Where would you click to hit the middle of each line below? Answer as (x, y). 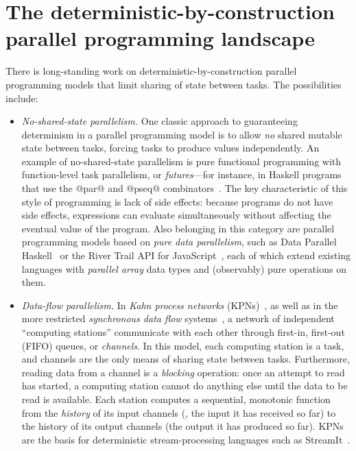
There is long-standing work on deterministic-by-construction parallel (151, 71)
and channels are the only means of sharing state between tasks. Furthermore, (186, 359)
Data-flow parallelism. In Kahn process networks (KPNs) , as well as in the (180, 305)
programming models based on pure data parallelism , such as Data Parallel (179, 242)
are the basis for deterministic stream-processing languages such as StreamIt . (186, 439)
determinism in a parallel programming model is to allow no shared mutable (182, 134)
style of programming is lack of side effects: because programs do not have (177, 201)
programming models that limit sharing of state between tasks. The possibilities (174, 84)
